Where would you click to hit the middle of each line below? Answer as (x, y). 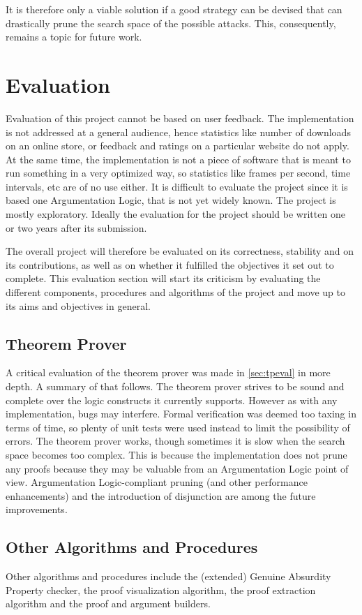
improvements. (37, 509)
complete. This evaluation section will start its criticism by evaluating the (163, 278)
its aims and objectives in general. (78, 305)
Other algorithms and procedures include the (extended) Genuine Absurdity (168, 576)
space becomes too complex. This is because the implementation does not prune (176, 454)
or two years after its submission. (76, 227)
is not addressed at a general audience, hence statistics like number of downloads (178, 132)
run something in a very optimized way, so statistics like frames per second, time (178, 173)
